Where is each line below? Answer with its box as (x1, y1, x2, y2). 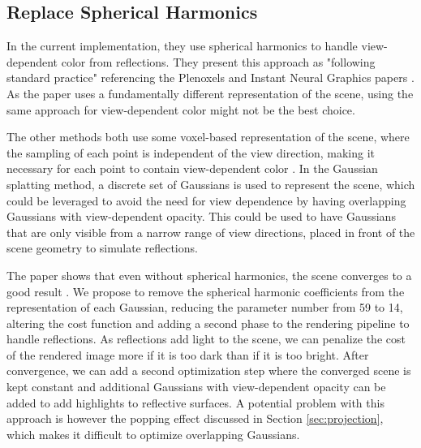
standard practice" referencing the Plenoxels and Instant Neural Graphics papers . (6, 69, 415, 86)
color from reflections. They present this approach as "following (61, 53, 376, 70)
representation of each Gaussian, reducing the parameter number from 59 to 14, (6, 299, 403, 316)
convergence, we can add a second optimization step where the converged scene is (6, 362, 411, 379)
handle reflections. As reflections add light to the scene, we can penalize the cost (6, 330, 406, 347)
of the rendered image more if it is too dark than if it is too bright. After (6, 346, 369, 363)
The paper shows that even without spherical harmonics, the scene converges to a (6, 266, 412, 283)
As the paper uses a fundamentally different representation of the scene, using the (6, 84, 414, 101)
